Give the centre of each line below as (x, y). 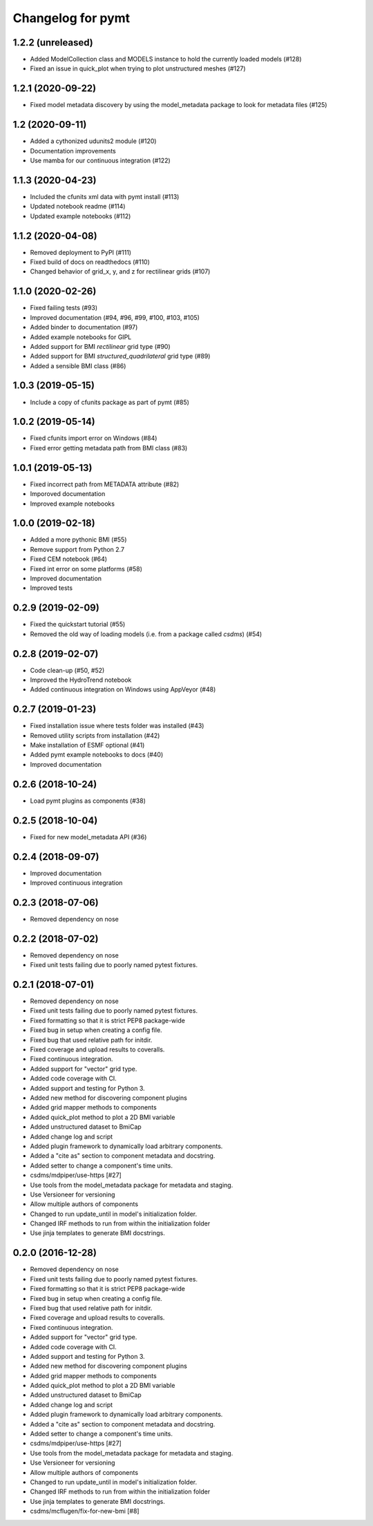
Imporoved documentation (68, 494)
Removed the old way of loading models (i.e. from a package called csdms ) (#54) (146, 634)
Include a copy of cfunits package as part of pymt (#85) (110, 402)
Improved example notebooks (73, 504)
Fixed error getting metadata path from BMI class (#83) (109, 448)
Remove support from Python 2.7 (77, 549)
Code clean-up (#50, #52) (67, 670)
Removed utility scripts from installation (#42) (95, 735)
